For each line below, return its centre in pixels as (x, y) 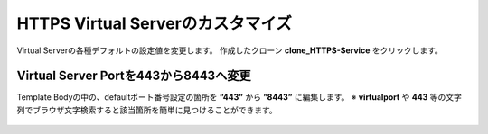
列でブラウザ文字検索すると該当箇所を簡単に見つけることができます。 (147, 110)
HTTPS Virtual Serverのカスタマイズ (155, 23)
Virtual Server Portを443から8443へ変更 (134, 76)
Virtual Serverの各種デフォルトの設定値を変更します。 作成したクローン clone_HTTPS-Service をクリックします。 (230, 50)
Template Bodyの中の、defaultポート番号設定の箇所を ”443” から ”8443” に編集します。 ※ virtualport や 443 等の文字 (239, 97)
